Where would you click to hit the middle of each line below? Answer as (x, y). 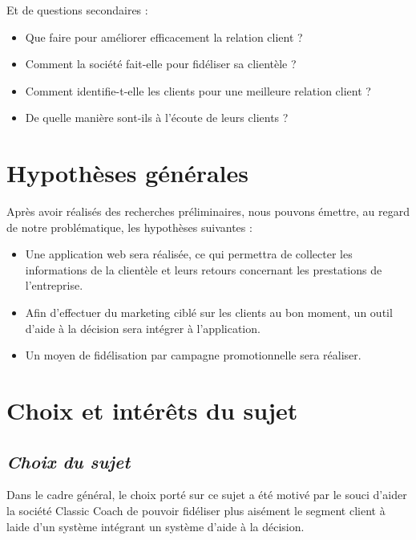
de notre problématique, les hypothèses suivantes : (129, 227)
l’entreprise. (54, 285)
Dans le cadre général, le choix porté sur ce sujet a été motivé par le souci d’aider (207, 495)
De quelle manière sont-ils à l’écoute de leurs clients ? (157, 118)
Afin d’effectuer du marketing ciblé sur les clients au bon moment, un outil (209, 313)
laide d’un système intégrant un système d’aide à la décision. (155, 526)
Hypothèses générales (127, 173)
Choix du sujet (69, 461)
